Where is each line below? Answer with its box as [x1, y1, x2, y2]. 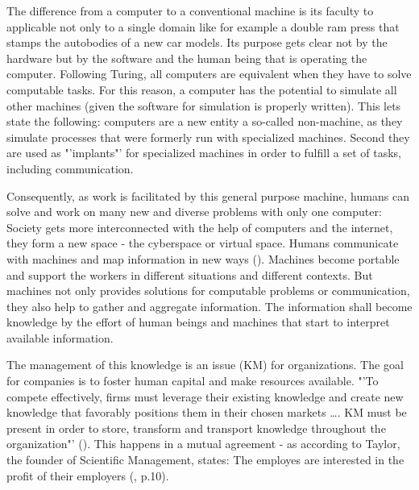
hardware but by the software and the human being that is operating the [6, 49, 367, 66]
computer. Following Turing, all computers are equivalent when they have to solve [6, 65, 412, 82]
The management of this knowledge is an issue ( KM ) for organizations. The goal [6, 356, 404, 373]
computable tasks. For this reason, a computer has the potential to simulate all [6, 81, 397, 98]
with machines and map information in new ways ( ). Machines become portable [6, 250, 400, 267]
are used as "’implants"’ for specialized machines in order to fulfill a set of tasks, [6, 144, 401, 161]
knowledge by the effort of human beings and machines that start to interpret [6, 314, 390, 330]
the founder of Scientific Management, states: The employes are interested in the [6, 451, 404, 468]
